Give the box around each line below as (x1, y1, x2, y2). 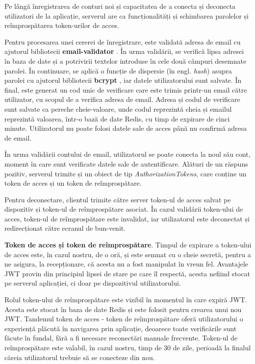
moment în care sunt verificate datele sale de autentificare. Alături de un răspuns (4, 158, 248, 169)
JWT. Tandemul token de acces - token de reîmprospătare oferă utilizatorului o (4, 314, 243, 324)
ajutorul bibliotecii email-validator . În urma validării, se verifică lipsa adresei (4, 46, 244, 56)
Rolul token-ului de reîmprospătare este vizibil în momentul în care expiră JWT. (4, 294, 247, 305)
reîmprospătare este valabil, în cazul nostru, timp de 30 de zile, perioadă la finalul (4, 342, 251, 352)
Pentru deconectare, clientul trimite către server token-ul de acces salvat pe (4, 194, 231, 204)
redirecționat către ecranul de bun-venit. (4, 223, 126, 233)
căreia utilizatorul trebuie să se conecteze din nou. (4, 352, 155, 362)
